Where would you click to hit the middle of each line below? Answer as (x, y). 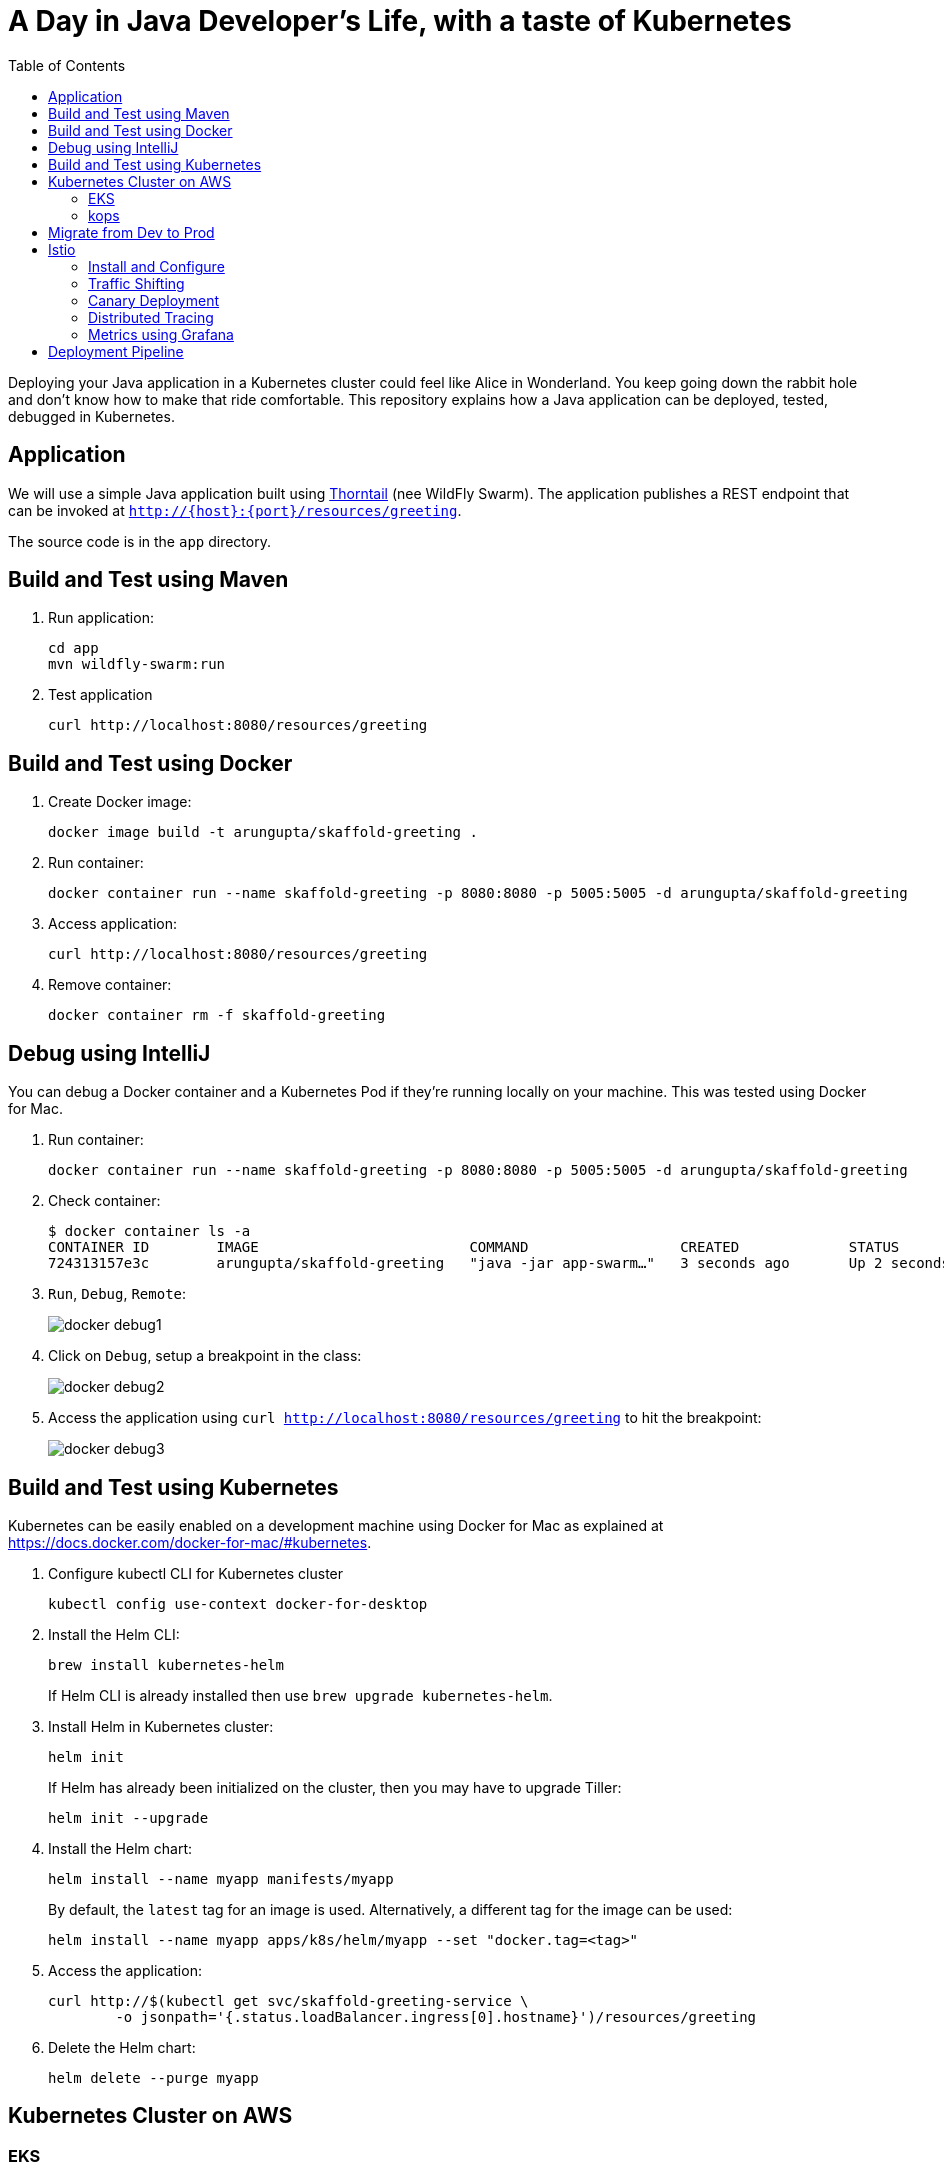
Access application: (112, 924)
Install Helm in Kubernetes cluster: (161, 1726)
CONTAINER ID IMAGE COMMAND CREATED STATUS (474, 1247)
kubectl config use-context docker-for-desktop (238, 1603)
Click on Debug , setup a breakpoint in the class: (205, 1356)
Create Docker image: (120, 802)
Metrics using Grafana (161, 334)
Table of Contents (67, 65)
